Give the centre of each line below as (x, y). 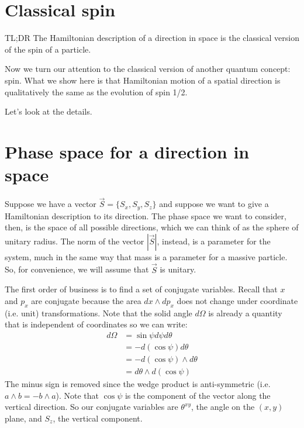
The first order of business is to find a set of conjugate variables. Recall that (141, 289)
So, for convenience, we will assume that (77, 269)
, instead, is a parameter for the (214, 241)
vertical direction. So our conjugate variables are (91, 407)
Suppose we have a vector (51, 204)
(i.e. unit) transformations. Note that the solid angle (99, 313)
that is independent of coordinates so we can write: (96, 324)
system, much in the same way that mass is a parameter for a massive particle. (146, 256)
